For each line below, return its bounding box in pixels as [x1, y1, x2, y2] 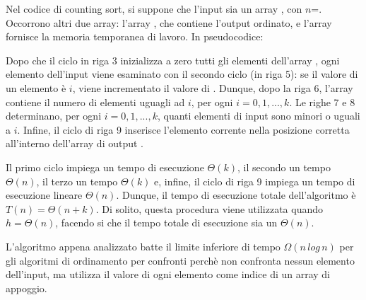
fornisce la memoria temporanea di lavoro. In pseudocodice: [6, 29, 264, 44]
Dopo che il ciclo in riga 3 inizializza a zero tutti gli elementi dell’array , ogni [6, 52, 340, 67]
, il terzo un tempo [36, 173, 118, 188]
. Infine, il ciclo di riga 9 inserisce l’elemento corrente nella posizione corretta [17, 122, 350, 137]
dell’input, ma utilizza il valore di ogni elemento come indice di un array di [6, 267, 331, 282]
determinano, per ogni [6, 108, 102, 123]
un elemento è [6, 80, 66, 95]
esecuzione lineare [6, 187, 83, 202]
